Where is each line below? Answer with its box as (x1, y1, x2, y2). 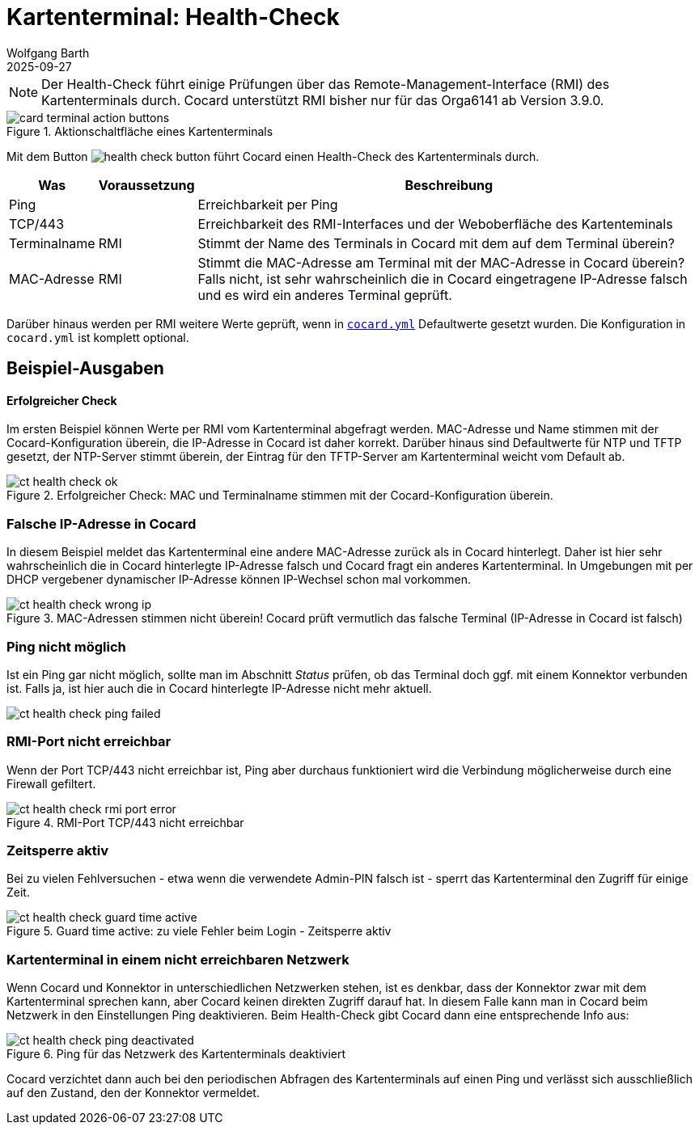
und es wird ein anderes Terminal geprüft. (197, 286, 452, 303)
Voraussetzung (98, 176, 195, 193)
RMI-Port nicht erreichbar (6, 733, 172, 750)
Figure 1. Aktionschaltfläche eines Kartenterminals (6, 124, 273, 138)
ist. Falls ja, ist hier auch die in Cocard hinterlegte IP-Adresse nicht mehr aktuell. (6, 681, 432, 695)
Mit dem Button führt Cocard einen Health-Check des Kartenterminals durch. (6, 149, 540, 163)
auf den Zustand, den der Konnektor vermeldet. (6, 1086, 260, 1100)
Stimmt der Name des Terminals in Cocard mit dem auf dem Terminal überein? (197, 234, 675, 251)
